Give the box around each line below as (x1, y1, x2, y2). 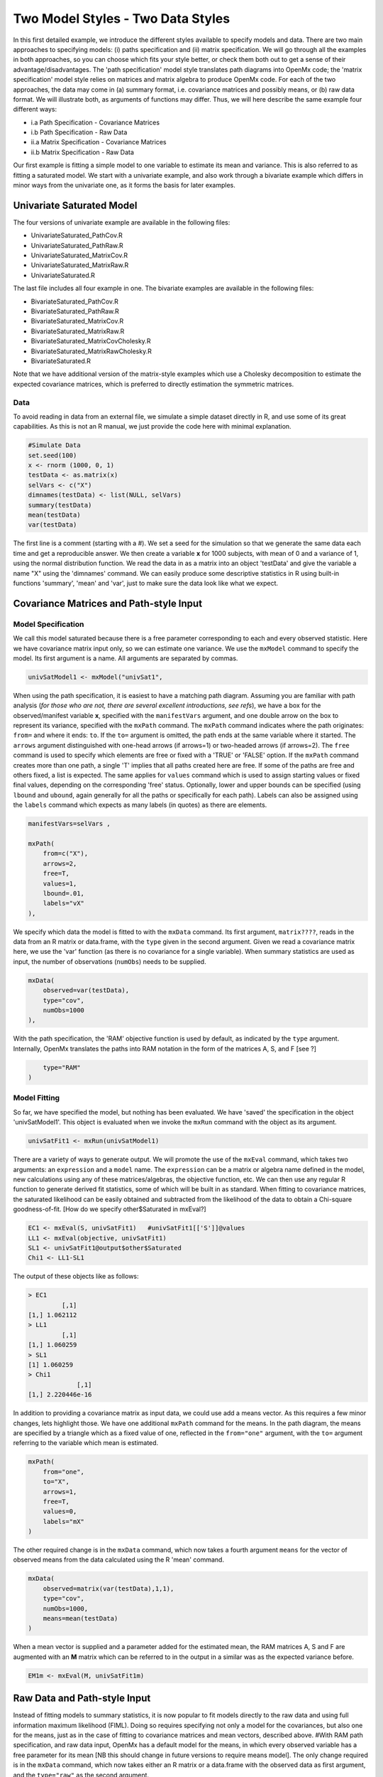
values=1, (43, 879, 77, 888)
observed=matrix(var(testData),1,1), (43, 1584, 174, 1592)
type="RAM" (43, 1063, 81, 1071)
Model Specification (13, 619, 84, 629)
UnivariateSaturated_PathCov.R (30, 231, 123, 240)
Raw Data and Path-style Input (13, 1692, 151, 1704)
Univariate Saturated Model (13, 199, 138, 211)
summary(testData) (28, 501, 92, 509)
